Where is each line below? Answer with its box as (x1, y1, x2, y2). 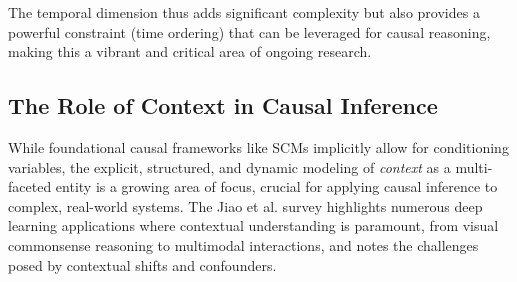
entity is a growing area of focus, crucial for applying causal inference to (55, 176, 498, 197)
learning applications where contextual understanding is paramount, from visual (8, 215, 499, 236)
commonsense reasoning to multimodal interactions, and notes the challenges (8, 234, 479, 255)
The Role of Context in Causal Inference (8, 90, 438, 121)
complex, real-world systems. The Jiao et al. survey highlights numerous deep (8, 195, 483, 216)
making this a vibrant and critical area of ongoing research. (8, 41, 372, 62)
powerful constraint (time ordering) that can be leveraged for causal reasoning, (8, 21, 491, 42)
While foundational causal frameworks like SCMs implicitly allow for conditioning (8, 136, 509, 157)
